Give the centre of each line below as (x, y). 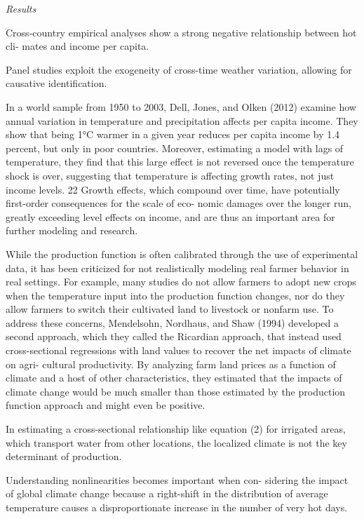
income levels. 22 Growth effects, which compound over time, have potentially (173, 189)
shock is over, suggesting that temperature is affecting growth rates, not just (170, 175)
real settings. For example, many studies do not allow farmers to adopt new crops (181, 282)
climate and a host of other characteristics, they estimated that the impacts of (174, 378)
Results (21, 8)
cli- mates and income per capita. (77, 46)
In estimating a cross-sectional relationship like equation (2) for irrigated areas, (176, 429)
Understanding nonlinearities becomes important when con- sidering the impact (177, 479)
